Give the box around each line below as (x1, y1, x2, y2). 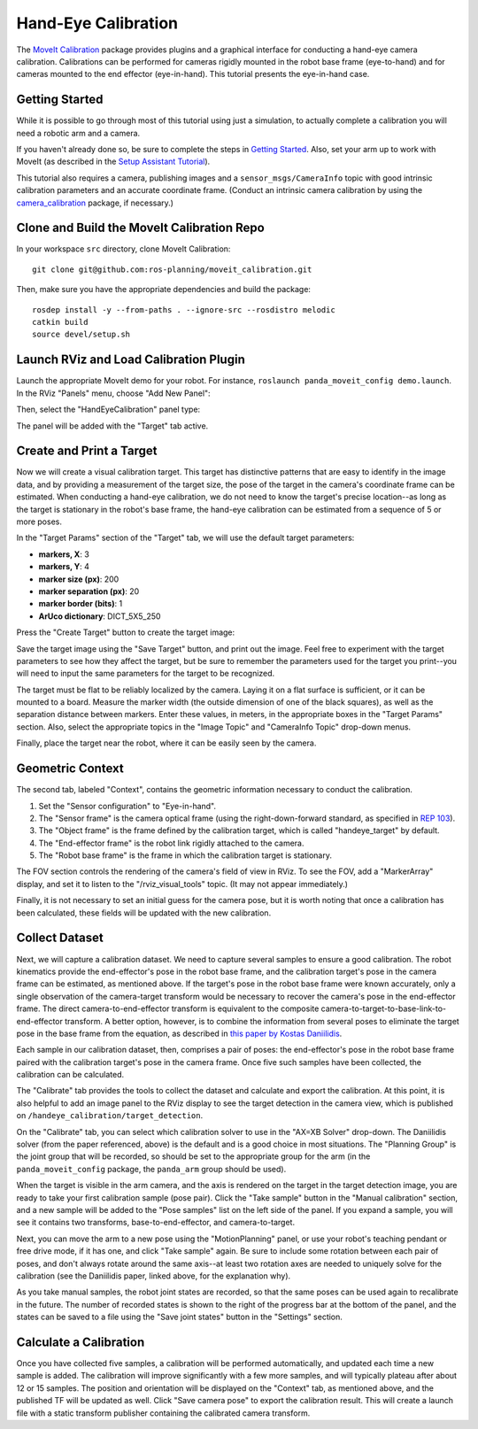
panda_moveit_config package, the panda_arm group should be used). (16, 1163, 287, 1174)
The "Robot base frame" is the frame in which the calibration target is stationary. (38, 850, 332, 861)
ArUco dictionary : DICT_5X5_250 (38, 611, 161, 622)
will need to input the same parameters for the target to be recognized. (16, 668, 275, 679)
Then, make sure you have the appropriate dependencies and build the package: (16, 284, 312, 295)
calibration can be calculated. (16, 1070, 125, 1080)
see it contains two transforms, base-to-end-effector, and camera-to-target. (16, 1217, 296, 1228)
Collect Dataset (16, 931, 104, 946)
